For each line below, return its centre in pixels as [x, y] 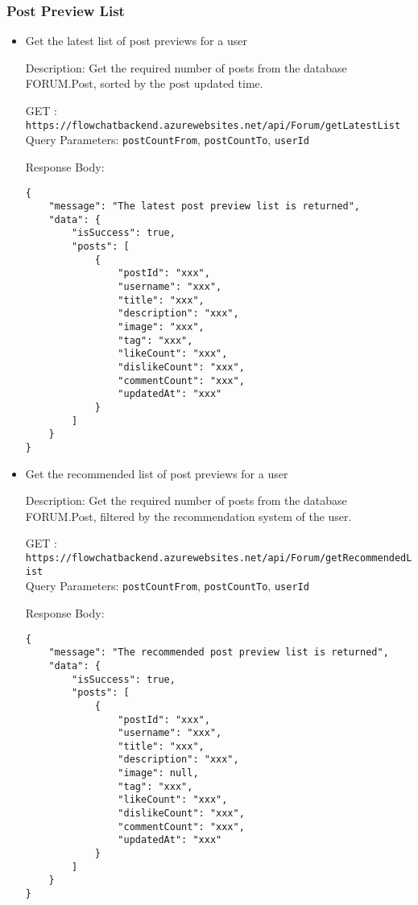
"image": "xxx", [161, 327]
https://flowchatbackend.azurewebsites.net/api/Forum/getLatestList [213, 125]
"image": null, [158, 773]
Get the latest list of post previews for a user [136, 41]
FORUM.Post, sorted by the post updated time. [144, 83]
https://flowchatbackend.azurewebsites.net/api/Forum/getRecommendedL [219, 558]
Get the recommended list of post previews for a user [157, 473]
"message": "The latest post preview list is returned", [205, 207]
